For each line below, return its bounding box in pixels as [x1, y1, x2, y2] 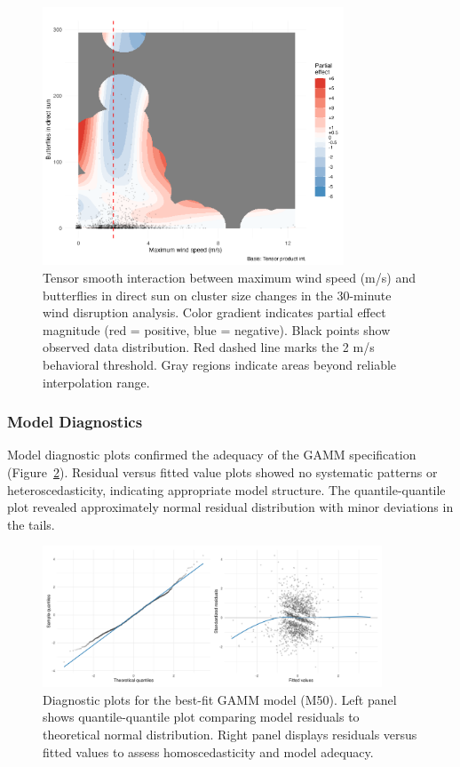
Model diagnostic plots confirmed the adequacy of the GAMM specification [7, 445, 416, 464]
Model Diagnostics [7, 411, 143, 433]
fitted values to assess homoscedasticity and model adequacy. [43, 742, 374, 761]
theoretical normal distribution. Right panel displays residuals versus [43, 724, 417, 743]
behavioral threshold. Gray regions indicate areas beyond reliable [43, 356, 397, 374]
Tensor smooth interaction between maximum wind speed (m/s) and [43, 268, 416, 287]
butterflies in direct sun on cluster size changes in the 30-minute [43, 285, 392, 304]
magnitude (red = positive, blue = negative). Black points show [43, 320, 391, 339]
